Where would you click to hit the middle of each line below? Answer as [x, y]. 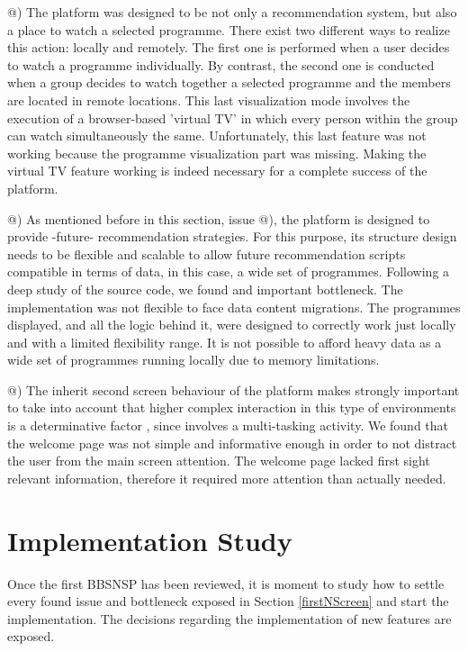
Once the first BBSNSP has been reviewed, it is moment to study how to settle [226, 583]
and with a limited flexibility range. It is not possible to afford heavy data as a [225, 342]
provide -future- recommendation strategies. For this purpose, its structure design [232, 236]
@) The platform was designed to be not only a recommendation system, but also [232, 12]
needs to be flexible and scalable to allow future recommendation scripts [207, 253]
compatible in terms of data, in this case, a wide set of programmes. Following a [229, 271]
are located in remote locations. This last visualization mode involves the [209, 99]
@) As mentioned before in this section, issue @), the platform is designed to [219, 218]
